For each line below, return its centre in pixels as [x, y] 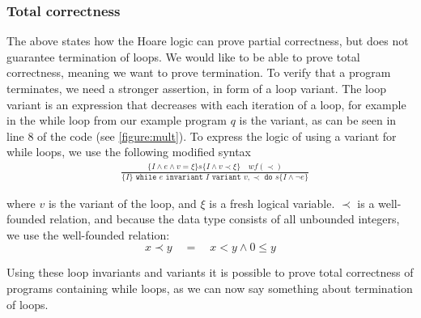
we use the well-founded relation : [88, 234]
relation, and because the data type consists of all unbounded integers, [225, 219]
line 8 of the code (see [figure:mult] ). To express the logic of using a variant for [202, 136]
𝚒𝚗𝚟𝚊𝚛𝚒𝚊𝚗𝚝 [184, 177]
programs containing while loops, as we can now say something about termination [210, 288]
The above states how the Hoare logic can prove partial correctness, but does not [208, 41]
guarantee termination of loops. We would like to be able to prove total [183, 56]
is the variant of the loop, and [122, 203]
